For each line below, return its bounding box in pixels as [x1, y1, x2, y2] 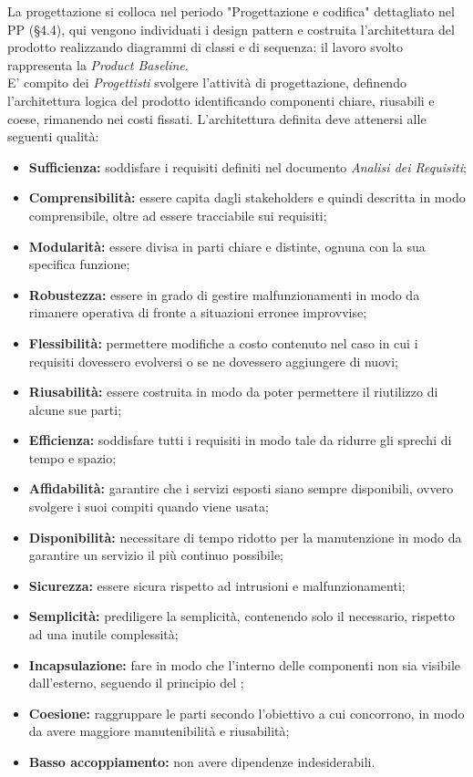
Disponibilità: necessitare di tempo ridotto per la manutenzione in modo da [28, 527, 462, 546]
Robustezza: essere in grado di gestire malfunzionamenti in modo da [28, 285, 420, 304]
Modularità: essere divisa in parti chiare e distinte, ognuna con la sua [28, 236, 426, 255]
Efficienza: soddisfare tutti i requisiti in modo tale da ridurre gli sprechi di [28, 430, 452, 450]
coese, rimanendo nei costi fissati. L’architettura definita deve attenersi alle [7, 109, 427, 128]
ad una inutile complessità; [28, 625, 179, 644]
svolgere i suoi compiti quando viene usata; [28, 497, 269, 516]
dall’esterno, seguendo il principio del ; [28, 673, 244, 692]
